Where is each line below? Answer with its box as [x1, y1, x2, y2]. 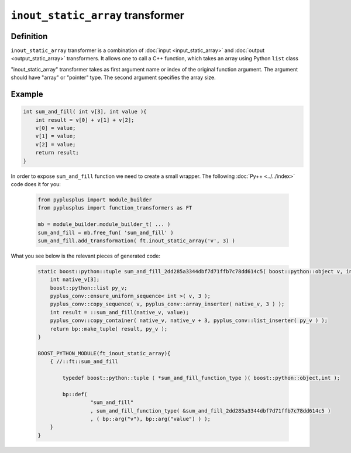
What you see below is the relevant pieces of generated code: [11, 252, 161, 259]
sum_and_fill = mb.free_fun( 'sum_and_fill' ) [37, 229, 174, 236]
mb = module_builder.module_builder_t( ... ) [37, 221, 171, 228]
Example [11, 90, 43, 99]
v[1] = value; [35, 133, 76, 140]
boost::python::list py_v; [50, 284, 128, 291]
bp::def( [62, 391, 88, 397]
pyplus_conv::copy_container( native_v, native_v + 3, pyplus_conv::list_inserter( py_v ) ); [50, 317, 328, 324]
